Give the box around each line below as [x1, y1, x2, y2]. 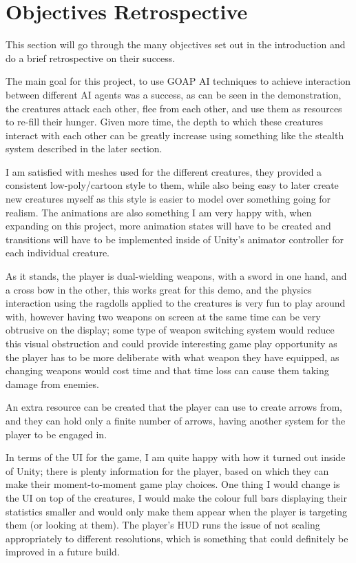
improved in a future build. [6, 544, 120, 559]
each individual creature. [6, 245, 109, 260]
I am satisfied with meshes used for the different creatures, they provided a [6, 164, 322, 178]
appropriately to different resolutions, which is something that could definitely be [6, 531, 348, 545]
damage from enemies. [6, 376, 99, 391]
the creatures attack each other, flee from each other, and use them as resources [6, 101, 342, 115]
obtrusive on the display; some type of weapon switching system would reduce [6, 323, 335, 337]
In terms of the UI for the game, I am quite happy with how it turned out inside [6, 450, 346, 464]
